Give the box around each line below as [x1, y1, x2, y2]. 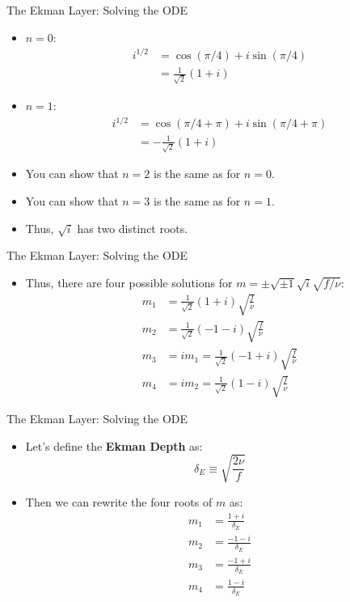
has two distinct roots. [77, 219, 188, 236]
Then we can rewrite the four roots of [25, 493, 213, 510]
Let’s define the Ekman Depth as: [25, 437, 203, 454]
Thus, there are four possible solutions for [25, 273, 233, 290]
